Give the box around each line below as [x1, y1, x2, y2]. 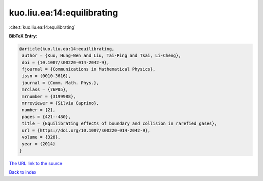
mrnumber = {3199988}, [22, 94, 76, 99]
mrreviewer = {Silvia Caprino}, [22, 100, 99, 106]
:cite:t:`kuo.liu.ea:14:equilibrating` [9, 24, 75, 30]
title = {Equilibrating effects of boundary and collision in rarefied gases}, [22, 121, 217, 126]
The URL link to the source [9, 160, 63, 166]
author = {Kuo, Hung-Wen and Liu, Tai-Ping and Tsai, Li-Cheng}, [22, 53, 181, 58]
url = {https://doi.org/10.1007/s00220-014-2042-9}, [22, 128, 150, 133]
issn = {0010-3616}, [22, 73, 71, 79]
